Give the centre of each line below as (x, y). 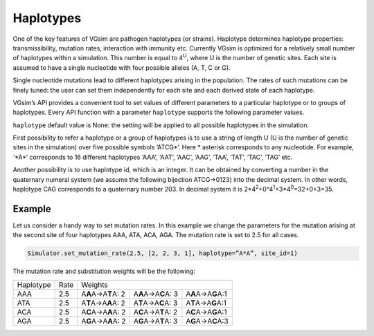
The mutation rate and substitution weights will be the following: (104, 271)
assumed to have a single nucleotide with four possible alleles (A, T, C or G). (122, 67)
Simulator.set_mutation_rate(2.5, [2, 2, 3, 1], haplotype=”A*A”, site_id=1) (162, 253)
